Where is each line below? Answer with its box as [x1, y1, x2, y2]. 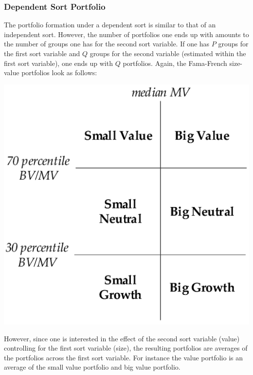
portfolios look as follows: [21, 67, 97, 78]
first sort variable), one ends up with [4, 58, 113, 68]
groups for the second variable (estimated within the [90, 48, 246, 58]
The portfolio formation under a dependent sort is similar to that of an [4, 20, 216, 30]
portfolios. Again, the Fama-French [123, 58, 227, 68]
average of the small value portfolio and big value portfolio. [4, 362, 181, 372]
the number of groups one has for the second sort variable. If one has [4, 39, 210, 49]
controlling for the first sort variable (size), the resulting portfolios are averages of [4, 343, 248, 353]
